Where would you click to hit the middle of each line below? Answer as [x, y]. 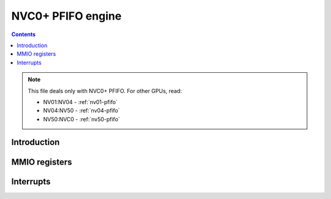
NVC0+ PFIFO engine [67, 16]
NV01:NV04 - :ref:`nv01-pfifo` [80, 102]
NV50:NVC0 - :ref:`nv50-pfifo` [82, 119]
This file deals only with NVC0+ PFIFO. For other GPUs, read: [105, 91]
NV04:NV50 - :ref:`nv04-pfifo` [82, 111]
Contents [24, 34]
